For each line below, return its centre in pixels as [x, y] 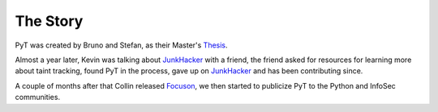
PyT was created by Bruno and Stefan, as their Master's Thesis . [121, 45]
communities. [38, 97]
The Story [49, 21]
